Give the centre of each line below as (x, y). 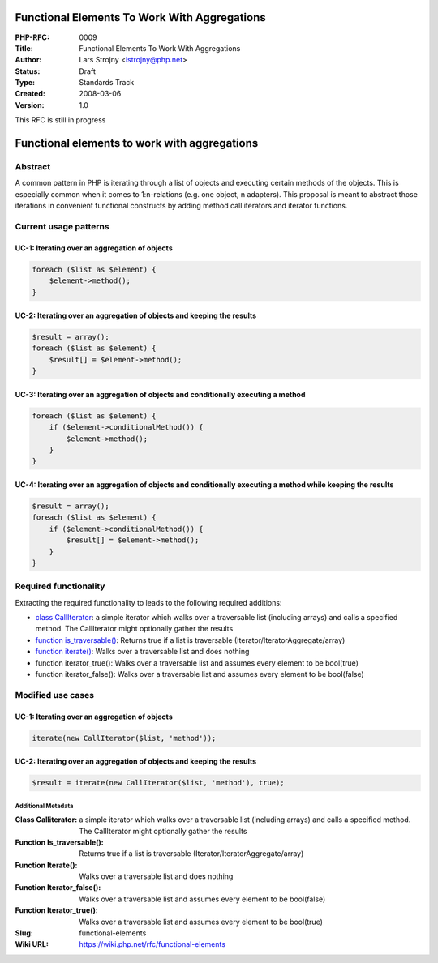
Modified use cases (55, 695)
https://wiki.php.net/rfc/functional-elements (152, 944)
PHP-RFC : (32, 37)
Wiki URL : (32, 944)
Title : (24, 48)
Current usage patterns (62, 226)
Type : (25, 83)
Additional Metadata (44, 806)
